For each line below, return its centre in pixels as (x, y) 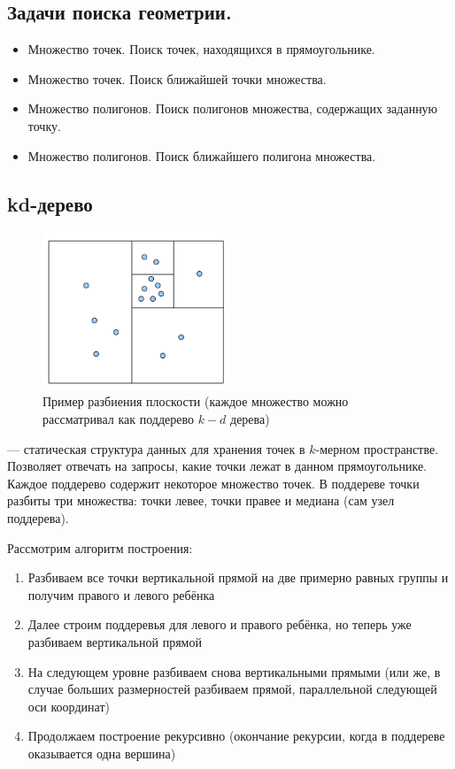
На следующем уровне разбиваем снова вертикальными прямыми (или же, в (234, 671)
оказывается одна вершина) (102, 753)
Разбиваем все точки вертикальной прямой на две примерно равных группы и (238, 577)
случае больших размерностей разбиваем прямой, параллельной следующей (232, 689)
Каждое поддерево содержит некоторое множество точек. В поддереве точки (213, 483)
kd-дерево (50, 203)
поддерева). (38, 518)
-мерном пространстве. (377, 448)
